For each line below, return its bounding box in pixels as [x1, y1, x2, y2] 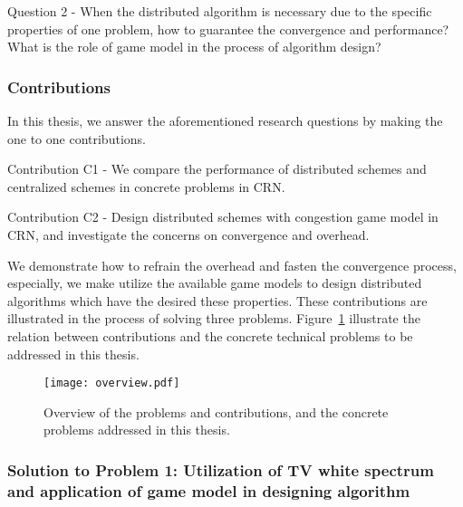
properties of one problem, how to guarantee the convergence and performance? [7, 19, 449, 38]
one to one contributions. [7, 129, 146, 148]
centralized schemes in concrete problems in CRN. [7, 177, 285, 196]
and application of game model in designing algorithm [7, 479, 410, 502]
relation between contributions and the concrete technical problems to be [7, 326, 413, 345]
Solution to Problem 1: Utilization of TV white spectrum [7, 458, 434, 481]
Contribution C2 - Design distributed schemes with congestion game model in [7, 207, 439, 226]
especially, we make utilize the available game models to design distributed [7, 273, 422, 292]
